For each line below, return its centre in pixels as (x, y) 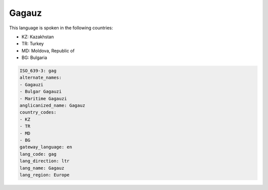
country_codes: (38, 112)
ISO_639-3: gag (38, 71)
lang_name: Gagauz (42, 168)
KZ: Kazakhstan (38, 37)
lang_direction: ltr (44, 161)
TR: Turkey (33, 44)
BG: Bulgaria (34, 58)
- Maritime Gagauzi (43, 98)
